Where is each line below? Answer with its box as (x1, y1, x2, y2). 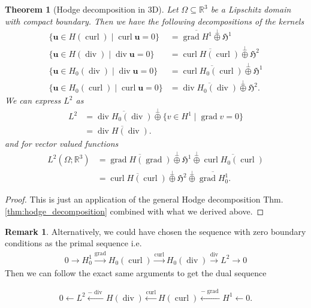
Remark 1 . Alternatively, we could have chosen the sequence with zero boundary (5, 225, 306, 237)
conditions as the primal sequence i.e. (5, 237, 142, 249)
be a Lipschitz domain (210, 3, 291, 15)
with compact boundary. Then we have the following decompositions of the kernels (5, 14, 304, 27)
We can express (5, 94, 61, 107)
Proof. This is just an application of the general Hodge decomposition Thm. (5, 193, 283, 206)
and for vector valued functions (5, 137, 119, 150)
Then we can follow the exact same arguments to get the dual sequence (5, 266, 267, 279)
